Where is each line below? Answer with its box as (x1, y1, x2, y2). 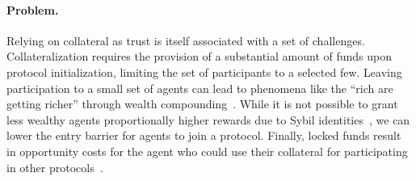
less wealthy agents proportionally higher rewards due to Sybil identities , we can (6, 111, 410, 128)
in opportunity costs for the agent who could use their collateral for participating (6, 142, 408, 159)
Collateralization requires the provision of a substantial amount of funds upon (6, 48, 392, 65)
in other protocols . (6, 158, 103, 175)
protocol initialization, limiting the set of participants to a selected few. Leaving (6, 63, 402, 80)
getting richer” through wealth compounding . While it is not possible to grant (6, 95, 398, 112)
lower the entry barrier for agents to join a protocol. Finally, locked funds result (6, 127, 401, 144)
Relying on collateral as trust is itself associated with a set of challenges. (6, 32, 365, 48)
